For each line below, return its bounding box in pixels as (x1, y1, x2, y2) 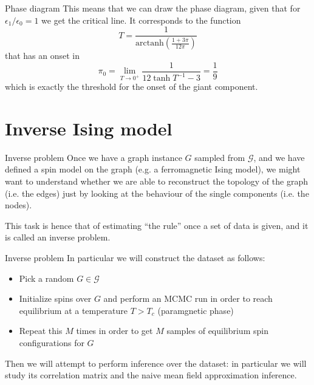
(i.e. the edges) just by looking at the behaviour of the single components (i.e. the (5, 186, 309, 199)
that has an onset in (5, 49, 80, 62)
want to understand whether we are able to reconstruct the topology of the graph (5, 175, 308, 187)
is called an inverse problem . (5, 231, 111, 244)
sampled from (194, 151, 245, 163)
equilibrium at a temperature (19, 304, 128, 316)
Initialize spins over (19, 292, 92, 305)
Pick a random (19, 271, 74, 284)
